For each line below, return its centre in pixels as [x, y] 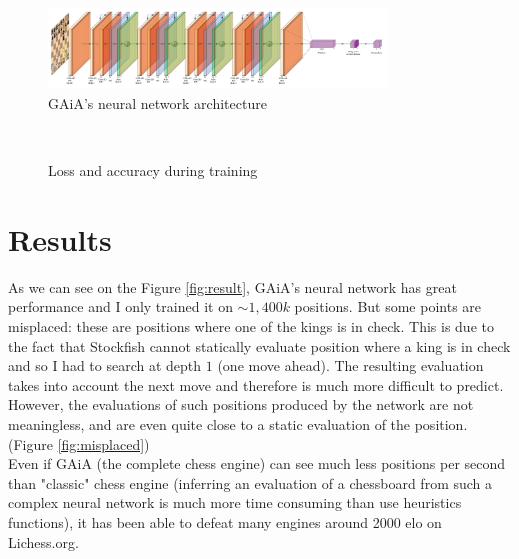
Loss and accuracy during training [153, 170]
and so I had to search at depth [105, 365]
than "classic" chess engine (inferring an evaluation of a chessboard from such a [250, 482]
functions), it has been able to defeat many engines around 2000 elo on [225, 522]
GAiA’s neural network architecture [157, 102]
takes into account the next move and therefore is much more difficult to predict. [256, 384]
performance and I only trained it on [120, 306]
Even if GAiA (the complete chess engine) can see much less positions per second [257, 463]
